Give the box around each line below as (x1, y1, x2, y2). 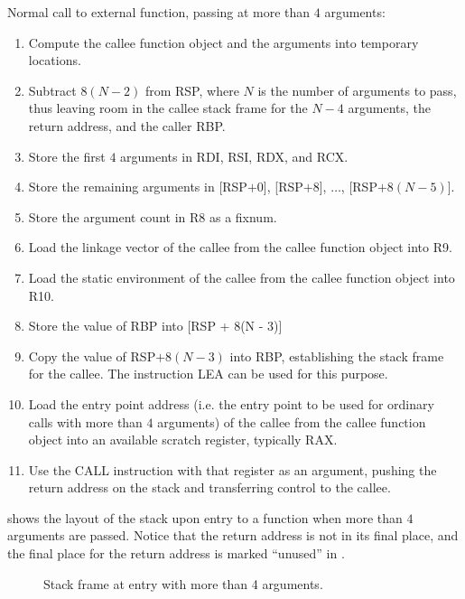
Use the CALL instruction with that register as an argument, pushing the (28, 460, 437, 479)
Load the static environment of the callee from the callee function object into (28, 267, 455, 286)
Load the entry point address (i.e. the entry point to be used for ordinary (28, 394, 434, 413)
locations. (28, 51, 81, 70)
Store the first (28, 146, 106, 165)
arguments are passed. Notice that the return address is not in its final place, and (7, 526, 459, 545)
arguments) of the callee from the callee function (157, 412, 426, 431)
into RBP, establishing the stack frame (229, 346, 444, 365)
